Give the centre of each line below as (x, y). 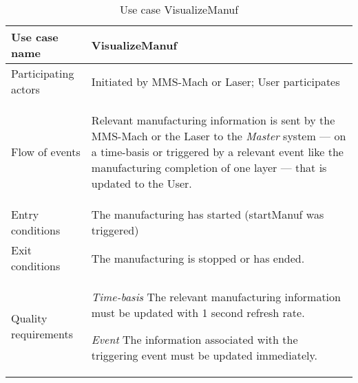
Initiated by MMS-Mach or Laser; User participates (215, 81)
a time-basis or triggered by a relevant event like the (217, 152)
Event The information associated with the (194, 339)
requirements (42, 334)
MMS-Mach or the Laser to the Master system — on (219, 136)
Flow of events (46, 152)
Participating (43, 73)
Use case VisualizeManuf (179, 9)
